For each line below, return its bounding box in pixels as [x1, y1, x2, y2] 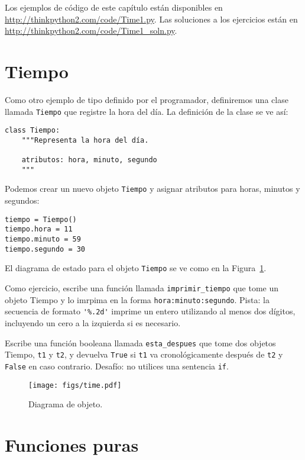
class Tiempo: [5, 126, 60, 135]
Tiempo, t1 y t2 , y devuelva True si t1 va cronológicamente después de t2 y [5, 348, 283, 361]
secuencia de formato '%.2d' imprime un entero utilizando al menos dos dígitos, [5, 305, 296, 317]
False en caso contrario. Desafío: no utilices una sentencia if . [5, 359, 229, 372]
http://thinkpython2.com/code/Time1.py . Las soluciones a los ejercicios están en [5, 12, 298, 25]
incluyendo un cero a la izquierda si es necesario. [5, 316, 181, 329]
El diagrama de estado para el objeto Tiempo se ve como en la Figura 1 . [5, 262, 267, 274]
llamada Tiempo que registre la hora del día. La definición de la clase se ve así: [5, 105, 288, 117]
